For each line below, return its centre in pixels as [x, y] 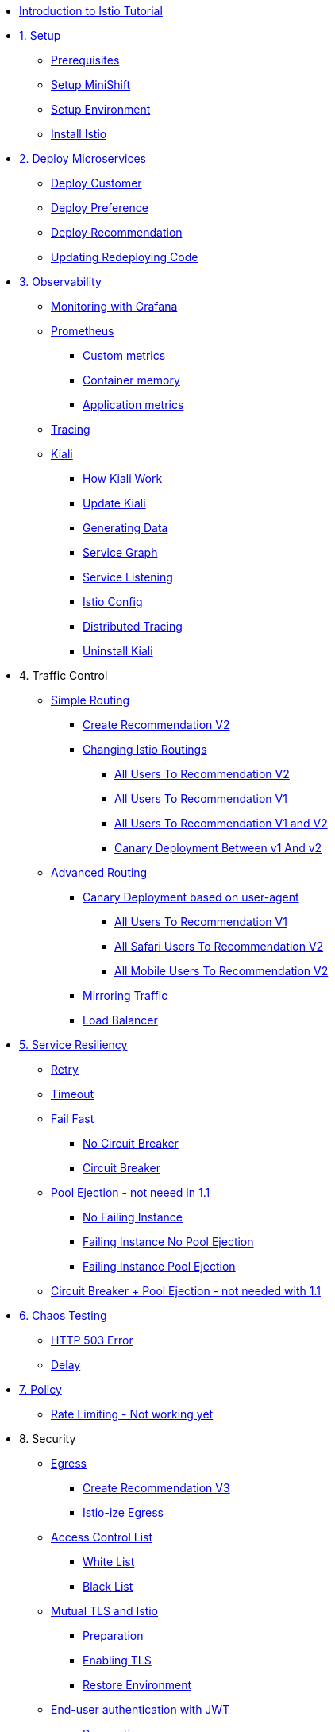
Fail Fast [73, 1119]
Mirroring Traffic [125, 995]
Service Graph [120, 552]
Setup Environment [101, 109]
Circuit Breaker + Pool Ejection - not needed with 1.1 [186, 1291]
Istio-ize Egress [123, 1512]
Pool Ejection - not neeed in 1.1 [131, 1192]
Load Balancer [120, 1020]
